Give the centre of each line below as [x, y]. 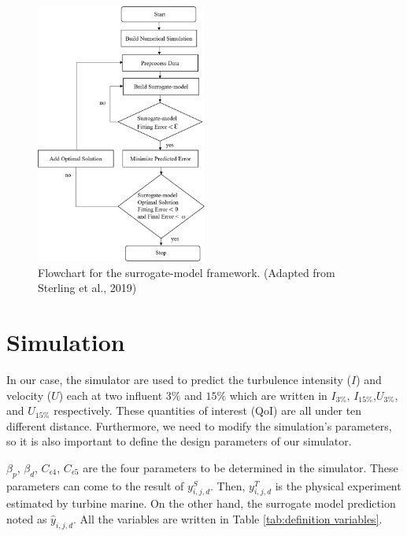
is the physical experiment [338, 485]
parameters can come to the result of [95, 485]
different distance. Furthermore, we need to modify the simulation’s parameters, [199, 425]
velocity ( [29, 395]
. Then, [228, 485]
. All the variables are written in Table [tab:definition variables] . [228, 519]
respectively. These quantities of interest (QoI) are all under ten [208, 410]
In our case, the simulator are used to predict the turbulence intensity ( [179, 379]
